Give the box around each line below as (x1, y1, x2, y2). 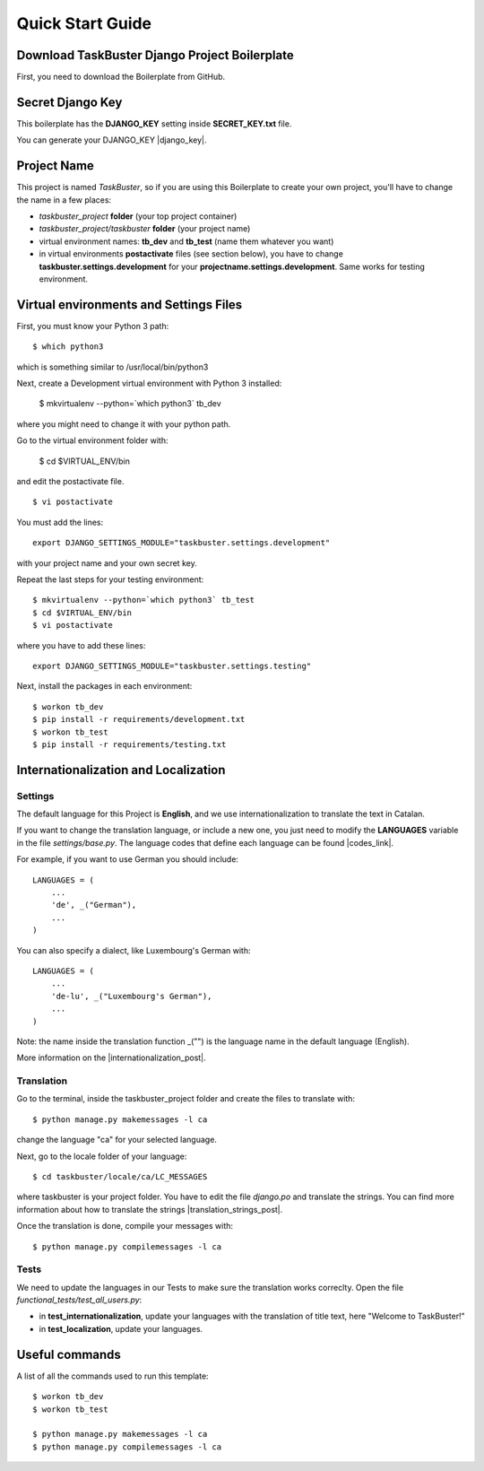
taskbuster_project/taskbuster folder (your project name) (39, 223, 251, 234)
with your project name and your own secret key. (16, 557, 197, 569)
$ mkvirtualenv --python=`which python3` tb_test (32, 595, 255, 605)
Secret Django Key (16, 94, 123, 109)
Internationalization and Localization (16, 762, 226, 778)
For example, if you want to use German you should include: (16, 854, 239, 865)
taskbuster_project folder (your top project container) (39, 211, 238, 222)
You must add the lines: (16, 517, 104, 527)
